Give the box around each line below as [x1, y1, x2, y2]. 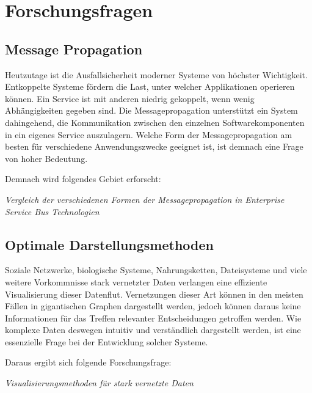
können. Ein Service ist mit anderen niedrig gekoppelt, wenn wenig [5, 92, 255, 105]
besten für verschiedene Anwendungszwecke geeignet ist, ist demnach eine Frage [5, 140, 303, 153]
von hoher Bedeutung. [5, 152, 88, 164]
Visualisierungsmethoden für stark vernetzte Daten [5, 376, 194, 389]
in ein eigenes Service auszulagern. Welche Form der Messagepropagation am [5, 128, 292, 141]
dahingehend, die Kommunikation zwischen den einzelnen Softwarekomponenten [5, 116, 305, 128]
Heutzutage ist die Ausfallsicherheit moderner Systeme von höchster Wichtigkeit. [5, 68, 308, 81]
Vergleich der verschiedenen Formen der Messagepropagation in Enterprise [5, 193, 285, 205]
